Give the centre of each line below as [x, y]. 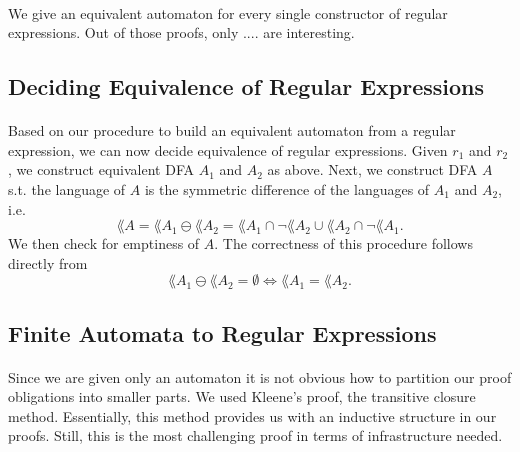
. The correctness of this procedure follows [343, 243]
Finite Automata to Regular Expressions [222, 332]
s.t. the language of [67, 188]
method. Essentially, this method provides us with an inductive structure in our [252, 415]
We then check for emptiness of [104, 243]
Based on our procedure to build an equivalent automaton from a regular [232, 130]
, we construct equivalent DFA [101, 169]
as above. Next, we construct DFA [372, 169]
